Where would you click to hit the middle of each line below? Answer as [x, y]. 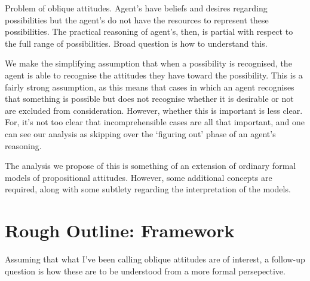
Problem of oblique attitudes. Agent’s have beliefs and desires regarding [136, 8]
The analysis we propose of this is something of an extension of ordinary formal [151, 166]
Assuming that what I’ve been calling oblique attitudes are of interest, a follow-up [155, 259]
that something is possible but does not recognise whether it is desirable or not [149, 99]
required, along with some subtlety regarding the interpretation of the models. [148, 189]
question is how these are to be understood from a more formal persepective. [145, 271]
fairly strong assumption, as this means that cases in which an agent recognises [150, 87]
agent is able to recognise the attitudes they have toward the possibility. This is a [154, 75]
